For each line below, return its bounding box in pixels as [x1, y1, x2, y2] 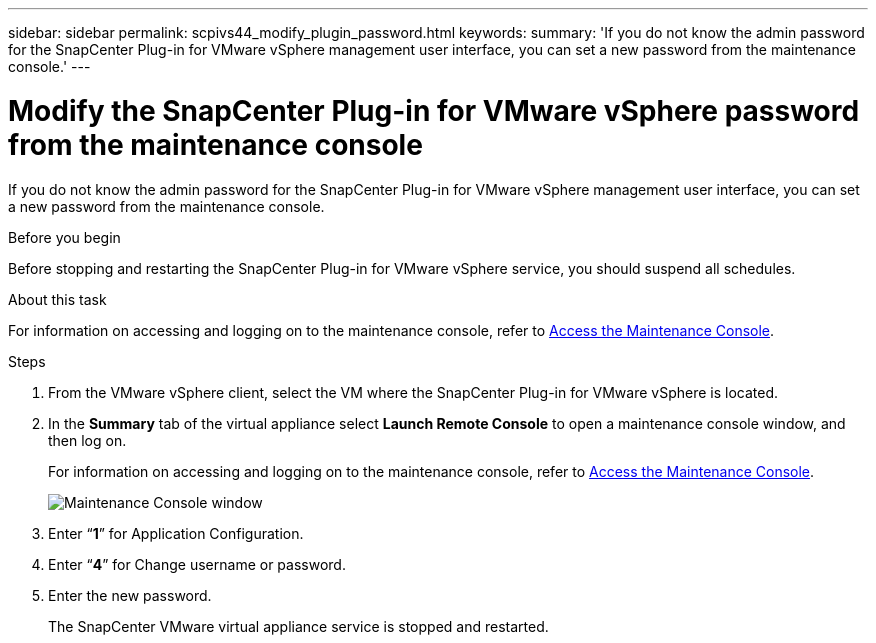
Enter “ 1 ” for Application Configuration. [48, 524, 304, 542]
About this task [8, 290, 107, 308]
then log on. [48, 431, 127, 449]
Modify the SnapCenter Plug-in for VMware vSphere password [8, 93, 860, 128]
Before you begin [8, 228, 121, 246]
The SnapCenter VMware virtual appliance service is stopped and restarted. [48, 617, 549, 635]
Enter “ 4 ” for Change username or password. [48, 555, 346, 573]
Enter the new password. [48, 586, 212, 604]
